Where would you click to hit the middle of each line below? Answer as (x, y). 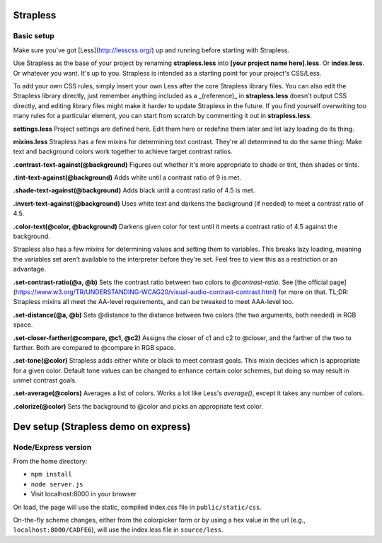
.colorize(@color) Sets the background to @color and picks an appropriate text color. (138, 406)
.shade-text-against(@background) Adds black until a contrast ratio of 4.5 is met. (134, 190)
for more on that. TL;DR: (314, 292)
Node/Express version (52, 447)
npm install (51, 474)
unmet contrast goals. (45, 380)
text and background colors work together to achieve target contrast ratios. (123, 151)
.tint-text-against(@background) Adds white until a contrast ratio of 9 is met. (127, 177)
